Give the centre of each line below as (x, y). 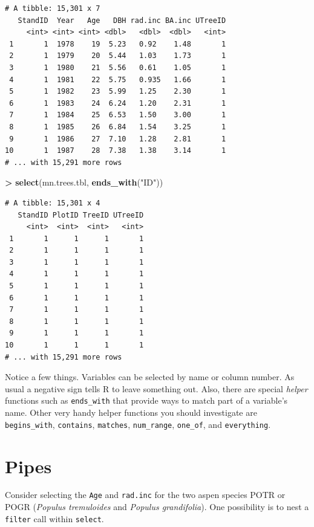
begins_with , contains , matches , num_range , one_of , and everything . (138, 424)
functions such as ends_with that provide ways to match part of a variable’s (146, 400)
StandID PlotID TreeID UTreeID (81, 215)
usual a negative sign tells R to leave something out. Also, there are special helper (156, 388)
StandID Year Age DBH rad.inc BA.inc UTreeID (122, 20)
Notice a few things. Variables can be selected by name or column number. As (150, 377)
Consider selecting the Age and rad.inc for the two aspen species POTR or (145, 495)
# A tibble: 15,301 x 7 (53, 8)
